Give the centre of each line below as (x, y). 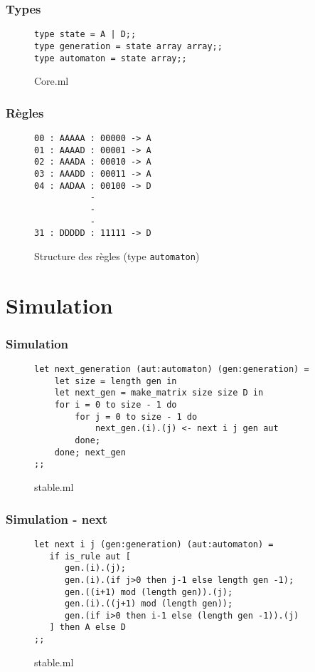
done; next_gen (90, 452)
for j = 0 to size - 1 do (136, 417)
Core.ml (52, 81)
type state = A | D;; (85, 35)
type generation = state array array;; (128, 46)
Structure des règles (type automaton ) (117, 255)
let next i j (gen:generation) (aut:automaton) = (154, 544)
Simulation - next (57, 518)
